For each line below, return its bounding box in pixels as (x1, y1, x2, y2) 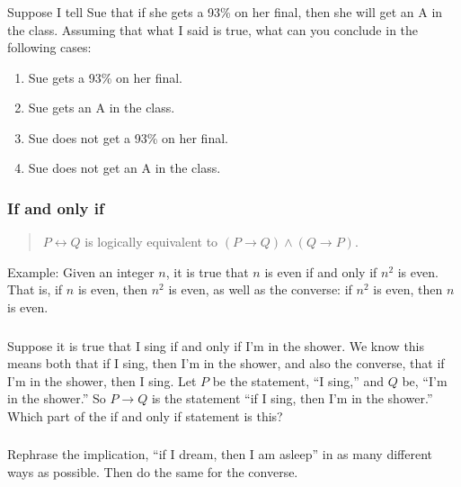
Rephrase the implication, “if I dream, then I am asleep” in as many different (7, 445, 433, 464)
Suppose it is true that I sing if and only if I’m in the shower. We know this (7, 336, 425, 355)
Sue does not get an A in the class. (28, 158, 221, 177)
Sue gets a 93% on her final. (28, 68, 183, 86)
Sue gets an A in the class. (28, 98, 175, 117)
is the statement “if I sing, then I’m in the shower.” (151, 389, 433, 408)
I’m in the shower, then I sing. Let (7, 371, 197, 390)
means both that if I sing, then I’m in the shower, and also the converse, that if (7, 354, 445, 373)
